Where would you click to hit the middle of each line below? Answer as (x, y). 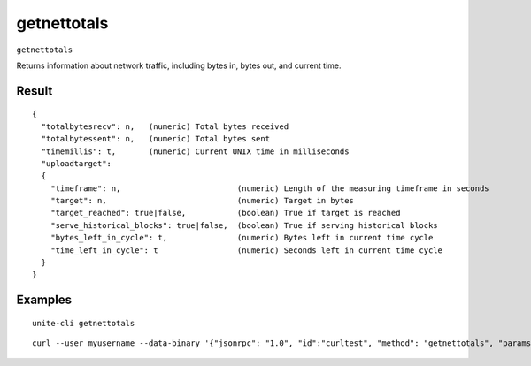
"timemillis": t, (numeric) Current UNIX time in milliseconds (195, 151)
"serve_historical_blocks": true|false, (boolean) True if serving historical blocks (244, 225)
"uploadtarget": (77, 163)
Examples (44, 300)
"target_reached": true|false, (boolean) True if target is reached (225, 213)
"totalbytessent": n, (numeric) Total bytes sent (155, 139)
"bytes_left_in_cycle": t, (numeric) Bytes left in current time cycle (242, 238)
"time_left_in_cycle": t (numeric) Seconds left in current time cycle (246, 250)
